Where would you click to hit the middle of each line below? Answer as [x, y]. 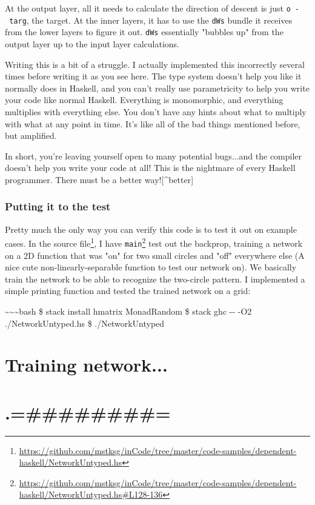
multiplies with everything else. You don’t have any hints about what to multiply [156, 111]
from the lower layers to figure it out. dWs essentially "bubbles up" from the [144, 32]
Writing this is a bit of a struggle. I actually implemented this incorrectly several [155, 64]
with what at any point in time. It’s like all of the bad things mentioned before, [153, 123]
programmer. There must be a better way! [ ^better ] [99, 179]
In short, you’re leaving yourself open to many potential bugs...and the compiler [154, 156]
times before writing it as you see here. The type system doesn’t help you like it [153, 76]
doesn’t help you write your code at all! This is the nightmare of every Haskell [150, 168]
